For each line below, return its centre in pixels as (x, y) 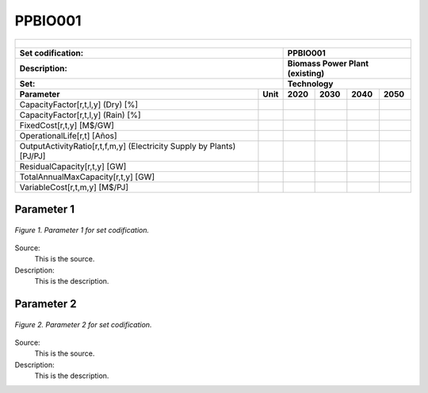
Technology (310, 83)
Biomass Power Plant (328, 63)
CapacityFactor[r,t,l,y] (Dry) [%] (79, 105)
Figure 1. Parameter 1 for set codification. (82, 230)
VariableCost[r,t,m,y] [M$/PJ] (74, 187)
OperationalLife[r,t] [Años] (69, 135)
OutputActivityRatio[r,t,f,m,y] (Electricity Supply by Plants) (128, 146)
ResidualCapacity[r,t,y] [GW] (73, 166)
